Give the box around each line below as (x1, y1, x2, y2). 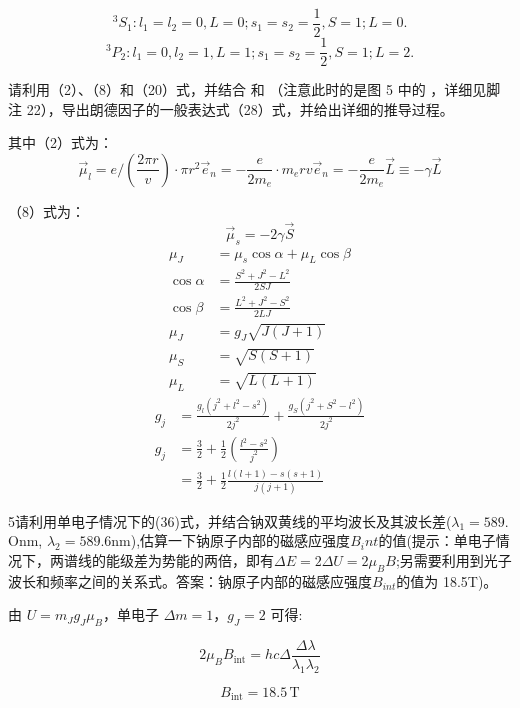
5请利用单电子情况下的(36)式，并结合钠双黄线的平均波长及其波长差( (8, 510, 452, 531)
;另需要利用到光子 (395, 549, 512, 570)
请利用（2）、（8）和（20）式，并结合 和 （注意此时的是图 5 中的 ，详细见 (8, 79, 487, 100)
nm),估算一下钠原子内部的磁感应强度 (111, 530, 351, 551)
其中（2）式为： (8, 132, 113, 153)
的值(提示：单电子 (378, 530, 496, 551)
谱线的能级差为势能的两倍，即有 (63, 549, 274, 570)
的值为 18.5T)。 (396, 570, 498, 591)
